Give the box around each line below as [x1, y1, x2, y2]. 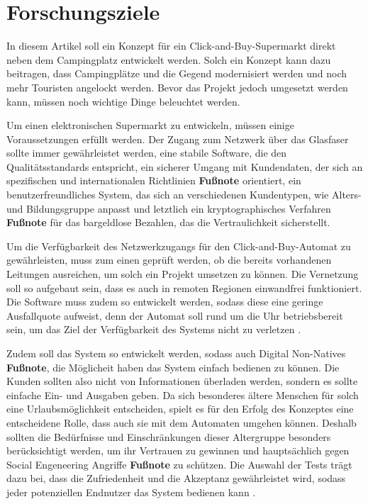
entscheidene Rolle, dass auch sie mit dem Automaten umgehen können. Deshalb [6, 415, 357, 430]
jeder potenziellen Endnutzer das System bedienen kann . [6, 484, 256, 499]
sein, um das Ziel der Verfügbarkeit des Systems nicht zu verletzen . [6, 322, 301, 337]
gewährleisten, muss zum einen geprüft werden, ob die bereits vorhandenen [6, 252, 332, 267]
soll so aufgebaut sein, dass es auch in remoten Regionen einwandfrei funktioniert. [6, 280, 362, 295]
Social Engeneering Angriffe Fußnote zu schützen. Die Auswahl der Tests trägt [6, 457, 352, 471]
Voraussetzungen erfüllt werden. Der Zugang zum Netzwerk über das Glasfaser [6, 131, 349, 146]
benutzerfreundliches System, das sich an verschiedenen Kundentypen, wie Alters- [6, 187, 362, 202]
